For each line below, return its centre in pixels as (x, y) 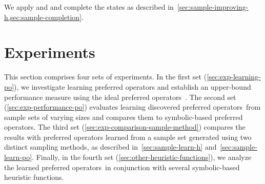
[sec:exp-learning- (234, 77)
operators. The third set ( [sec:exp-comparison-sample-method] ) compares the (125, 127)
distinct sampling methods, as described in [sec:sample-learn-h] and (110, 147)
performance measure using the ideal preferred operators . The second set (120, 97)
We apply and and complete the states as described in (89, 7)
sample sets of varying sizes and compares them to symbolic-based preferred (124, 117)
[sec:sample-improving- (213, 7)
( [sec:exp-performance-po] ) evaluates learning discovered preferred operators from (132, 107)
